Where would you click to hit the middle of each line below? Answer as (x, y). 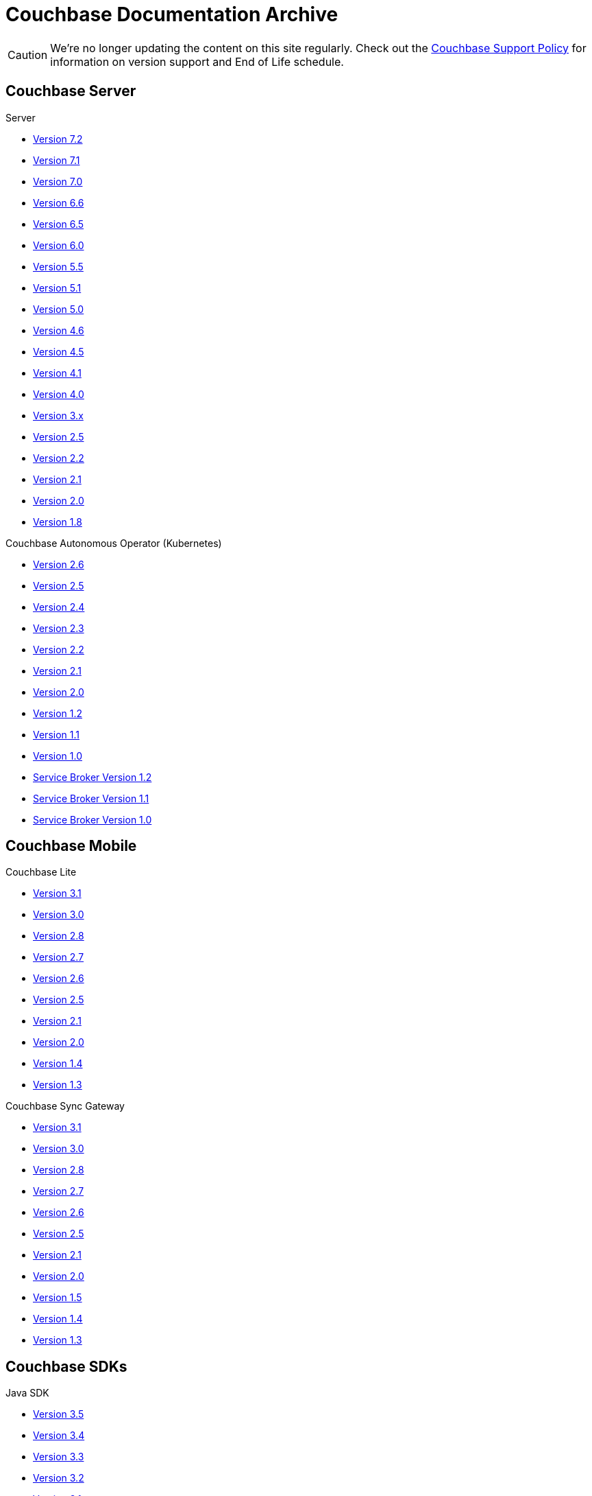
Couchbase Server (71, 91)
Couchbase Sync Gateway (65, 1106)
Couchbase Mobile (71, 846)
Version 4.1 (57, 373)
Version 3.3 (59, 1457)
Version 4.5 (59, 351)
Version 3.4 (59, 1436)
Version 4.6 (59, 330)
